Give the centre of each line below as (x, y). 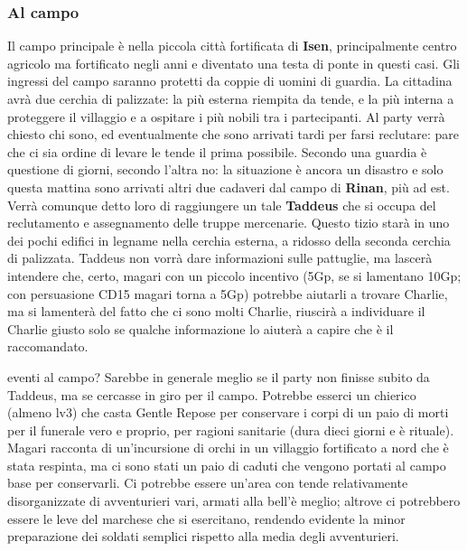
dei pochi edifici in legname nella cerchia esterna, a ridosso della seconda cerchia (229, 240)
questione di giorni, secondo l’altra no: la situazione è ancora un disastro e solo (225, 169)
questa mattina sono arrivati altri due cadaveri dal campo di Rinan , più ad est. (229, 187)
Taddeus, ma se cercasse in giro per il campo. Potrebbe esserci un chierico (212, 394)
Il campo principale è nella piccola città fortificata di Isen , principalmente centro (232, 46)
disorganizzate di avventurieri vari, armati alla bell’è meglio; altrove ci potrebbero (234, 501)
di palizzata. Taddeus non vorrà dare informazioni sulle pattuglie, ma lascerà (220, 258)
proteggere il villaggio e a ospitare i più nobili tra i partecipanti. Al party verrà (226, 116)
